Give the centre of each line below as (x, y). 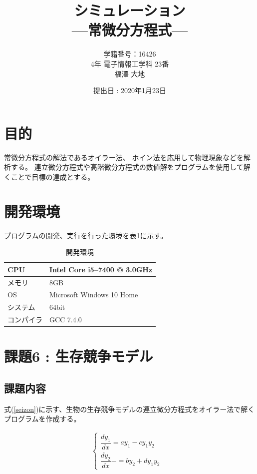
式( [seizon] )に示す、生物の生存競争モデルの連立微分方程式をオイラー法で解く (129, 409)
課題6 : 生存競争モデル (79, 356)
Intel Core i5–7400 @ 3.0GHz (101, 269)
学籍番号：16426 (130, 54)
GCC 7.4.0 (66, 320)
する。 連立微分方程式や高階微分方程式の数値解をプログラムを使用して (127, 167)
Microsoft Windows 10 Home (94, 295)
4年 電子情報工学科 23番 (130, 63)
